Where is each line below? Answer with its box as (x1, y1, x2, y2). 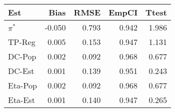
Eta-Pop (8, 79, 37, 91)
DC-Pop (8, 50, 36, 62)
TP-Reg (8, 36, 35, 47)
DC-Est (8, 65, 34, 76)
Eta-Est (8, 94, 35, 105)
